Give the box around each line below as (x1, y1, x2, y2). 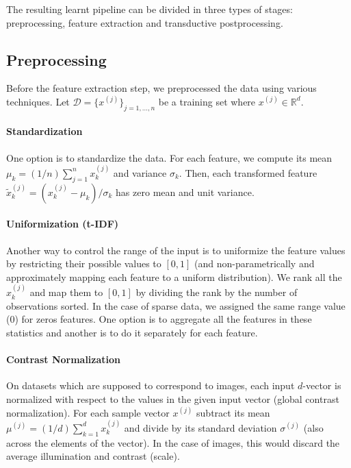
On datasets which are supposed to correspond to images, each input (6, 378, 295, 393)
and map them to (29, 285, 103, 299)
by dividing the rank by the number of (135, 285, 298, 299)
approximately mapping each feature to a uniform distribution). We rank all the (6, 269, 342, 284)
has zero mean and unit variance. (116, 184, 255, 199)
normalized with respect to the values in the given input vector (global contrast (6, 391, 339, 406)
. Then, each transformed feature (179, 165, 317, 180)
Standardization (6, 124, 83, 138)
